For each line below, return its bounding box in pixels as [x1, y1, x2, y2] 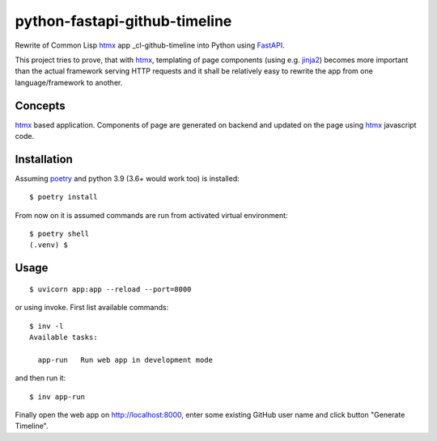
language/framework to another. [15, 78, 123, 87]
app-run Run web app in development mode [37, 355, 214, 364]
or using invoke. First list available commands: [15, 303, 169, 313]
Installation [15, 152, 73, 166]
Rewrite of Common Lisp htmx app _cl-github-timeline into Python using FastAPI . [15, 40, 285, 50]
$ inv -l [29, 321, 64, 330]
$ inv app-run [29, 392, 85, 401]
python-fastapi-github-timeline [15, 12, 232, 30]
